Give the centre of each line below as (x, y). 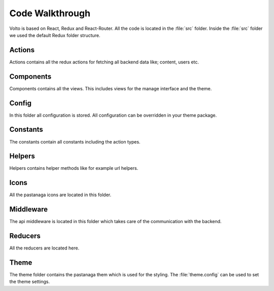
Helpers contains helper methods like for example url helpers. (74, 168)
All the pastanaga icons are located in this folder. (60, 195)
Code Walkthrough (50, 13)
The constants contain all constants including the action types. (75, 141)
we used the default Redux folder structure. (55, 35)
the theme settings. (30, 282)
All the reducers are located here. (44, 248)
